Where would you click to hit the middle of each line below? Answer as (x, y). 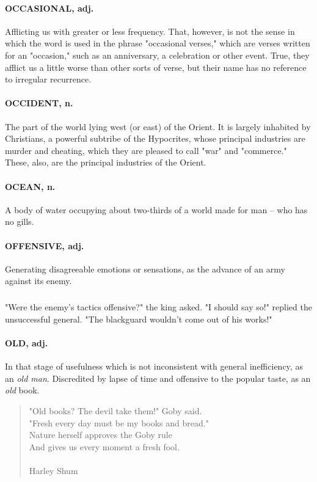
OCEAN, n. (30, 186)
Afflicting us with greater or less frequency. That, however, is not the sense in (150, 31)
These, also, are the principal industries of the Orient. (106, 162)
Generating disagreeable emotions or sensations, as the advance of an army (145, 268)
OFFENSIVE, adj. (45, 245)
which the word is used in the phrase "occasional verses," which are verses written (158, 43)
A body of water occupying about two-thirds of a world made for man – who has (156, 209)
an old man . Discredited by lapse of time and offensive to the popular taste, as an (158, 378)
